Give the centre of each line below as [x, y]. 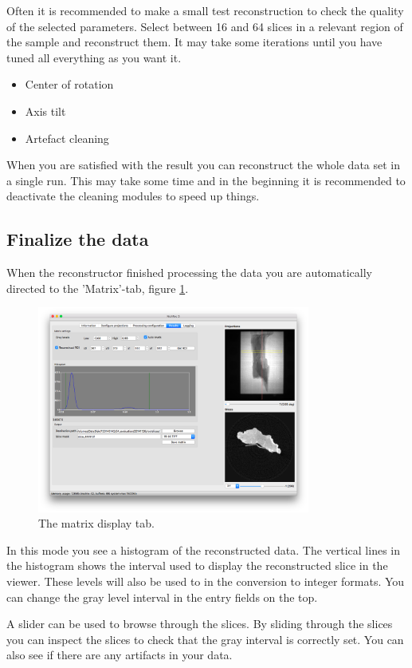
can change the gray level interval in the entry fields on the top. [162, 597]
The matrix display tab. [96, 523]
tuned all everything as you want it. [94, 57]
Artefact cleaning [67, 138]
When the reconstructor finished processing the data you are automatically [190, 273]
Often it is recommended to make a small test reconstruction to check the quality [205, 10]
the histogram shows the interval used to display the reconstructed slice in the [197, 565]
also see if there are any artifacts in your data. [120, 655]
